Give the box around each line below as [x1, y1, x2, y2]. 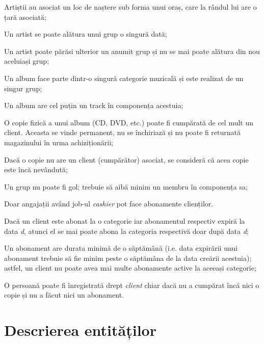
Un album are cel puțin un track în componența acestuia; [4, 100, 183, 111]
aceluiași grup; [4, 56, 49, 66]
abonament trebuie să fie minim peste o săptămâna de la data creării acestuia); [4, 252, 252, 263]
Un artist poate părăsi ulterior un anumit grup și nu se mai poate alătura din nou [4, 45, 260, 56]
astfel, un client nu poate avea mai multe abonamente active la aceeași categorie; [4, 262, 256, 273]
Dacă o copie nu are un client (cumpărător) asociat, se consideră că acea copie [4, 154, 249, 165]
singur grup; [4, 83, 42, 93]
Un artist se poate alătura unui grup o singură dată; [4, 29, 167, 39]
